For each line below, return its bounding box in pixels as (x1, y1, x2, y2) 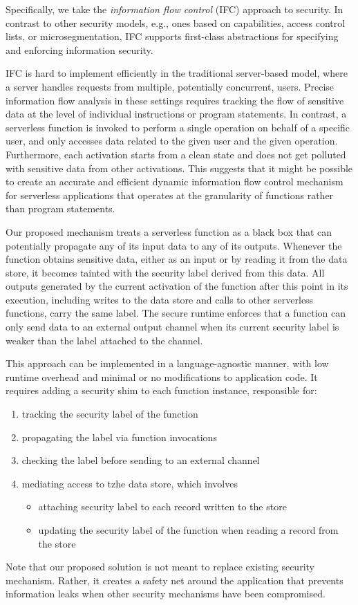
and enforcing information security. (6, 42, 153, 57)
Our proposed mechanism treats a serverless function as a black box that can (6, 224, 332, 239)
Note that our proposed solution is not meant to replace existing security (6, 559, 314, 574)
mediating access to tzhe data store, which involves (21, 476, 238, 490)
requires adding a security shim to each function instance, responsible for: (6, 383, 317, 398)
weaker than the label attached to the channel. (6, 333, 203, 347)
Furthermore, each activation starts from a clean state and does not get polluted (6, 147, 346, 161)
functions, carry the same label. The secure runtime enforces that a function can (6, 306, 346, 320)
